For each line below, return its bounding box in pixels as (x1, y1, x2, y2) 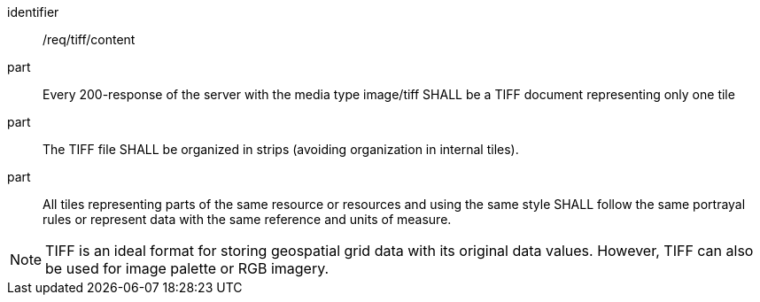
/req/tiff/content (43, 32, 136, 47)
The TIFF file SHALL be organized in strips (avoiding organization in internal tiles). (43, 142, 519, 157)
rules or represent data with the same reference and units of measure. (43, 212, 452, 227)
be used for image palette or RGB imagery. (45, 259, 330, 277)
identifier (7, 4, 59, 19)
